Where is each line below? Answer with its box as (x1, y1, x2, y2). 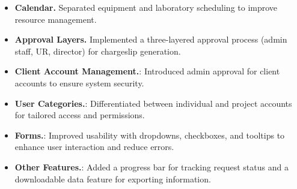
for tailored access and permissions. (14, 109, 145, 121)
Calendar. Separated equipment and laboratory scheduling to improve (14, 1, 278, 13)
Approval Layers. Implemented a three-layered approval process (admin (14, 33, 287, 46)
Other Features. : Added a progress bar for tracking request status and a (14, 160, 289, 173)
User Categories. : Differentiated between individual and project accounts (14, 97, 292, 109)
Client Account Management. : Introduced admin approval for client (14, 65, 280, 77)
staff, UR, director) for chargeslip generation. (14, 44, 181, 57)
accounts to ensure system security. (14, 76, 144, 89)
